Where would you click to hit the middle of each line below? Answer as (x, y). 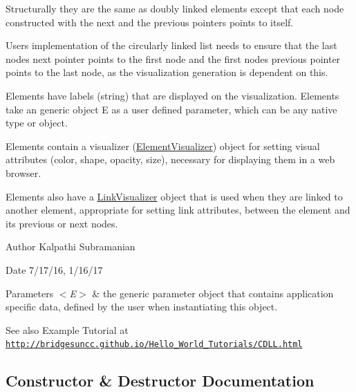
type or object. (37, 123)
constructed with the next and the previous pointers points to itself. (150, 22)
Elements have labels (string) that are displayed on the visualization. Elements (172, 95)
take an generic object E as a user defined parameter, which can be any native (171, 109)
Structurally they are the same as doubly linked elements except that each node (175, 8)
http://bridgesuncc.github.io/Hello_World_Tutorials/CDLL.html (154, 345)
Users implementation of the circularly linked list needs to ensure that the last (171, 45)
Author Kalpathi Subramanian (71, 246)
